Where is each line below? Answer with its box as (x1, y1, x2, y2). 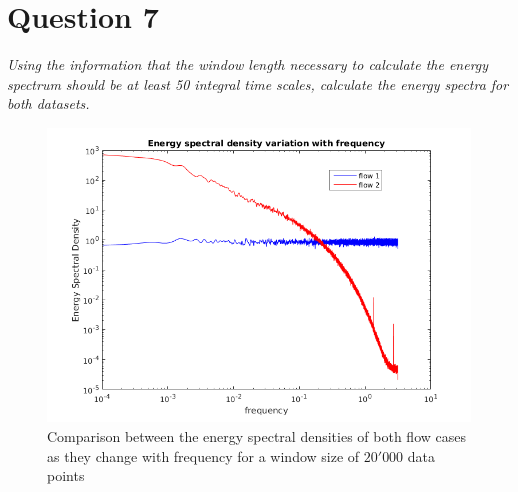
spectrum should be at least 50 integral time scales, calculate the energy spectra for (7, 73, 509, 94)
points (47, 465, 85, 486)
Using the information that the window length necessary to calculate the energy (7, 54, 489, 75)
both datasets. (7, 93, 90, 114)
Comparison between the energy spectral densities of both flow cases (47, 426, 466, 446)
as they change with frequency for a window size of (47, 445, 360, 466)
